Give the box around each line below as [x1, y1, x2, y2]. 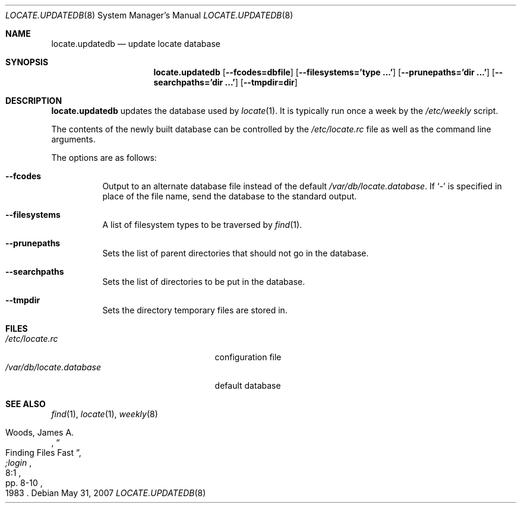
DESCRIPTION [5, 96, 62, 106]
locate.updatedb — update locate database [51, 39, 220, 49]
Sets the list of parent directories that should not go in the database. [102, 248, 369, 258]
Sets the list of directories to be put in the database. [102, 277, 305, 287]
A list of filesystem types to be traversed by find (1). [102, 220, 302, 230]
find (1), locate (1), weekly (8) [51, 409, 158, 419]
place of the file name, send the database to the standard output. [102, 191, 357, 201]
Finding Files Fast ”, [5, 447, 81, 458]
